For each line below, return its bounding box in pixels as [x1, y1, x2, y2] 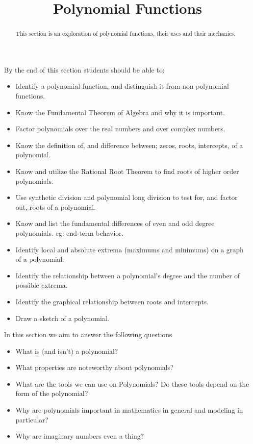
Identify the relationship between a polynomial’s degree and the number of [15, 270, 240, 280]
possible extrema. [15, 280, 68, 290]
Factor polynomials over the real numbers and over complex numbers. [15, 123, 226, 134]
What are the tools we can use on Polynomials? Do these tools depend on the [15, 378, 249, 389]
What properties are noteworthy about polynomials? [15, 362, 174, 372]
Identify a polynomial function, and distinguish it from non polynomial [15, 81, 229, 91]
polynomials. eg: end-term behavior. [15, 227, 124, 238]
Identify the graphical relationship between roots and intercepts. [15, 296, 209, 306]
